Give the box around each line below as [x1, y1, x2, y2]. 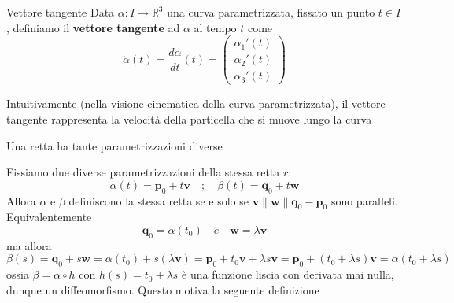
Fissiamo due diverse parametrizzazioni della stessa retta [6, 164, 280, 180]
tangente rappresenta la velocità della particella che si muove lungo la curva [6, 110, 372, 127]
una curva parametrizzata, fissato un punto [167, 4, 375, 20]
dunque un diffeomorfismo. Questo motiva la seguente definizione [6, 281, 319, 297]
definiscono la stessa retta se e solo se [68, 192, 249, 209]
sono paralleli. [330, 192, 398, 209]
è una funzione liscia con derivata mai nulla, [182, 266, 394, 283]
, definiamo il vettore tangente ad [6, 19, 180, 35]
